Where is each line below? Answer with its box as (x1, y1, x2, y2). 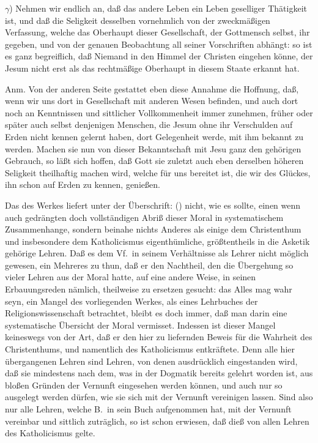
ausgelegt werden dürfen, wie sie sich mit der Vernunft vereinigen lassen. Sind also (5, 390, 313, 403)
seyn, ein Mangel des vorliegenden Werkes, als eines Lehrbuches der (5, 294, 258, 307)
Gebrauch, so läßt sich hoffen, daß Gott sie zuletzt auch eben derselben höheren (5, 154, 304, 167)
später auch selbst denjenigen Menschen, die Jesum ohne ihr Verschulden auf (5, 118, 293, 131)
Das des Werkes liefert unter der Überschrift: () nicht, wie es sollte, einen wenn (5, 198, 301, 211)
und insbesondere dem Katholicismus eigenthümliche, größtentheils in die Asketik (5, 234, 310, 247)
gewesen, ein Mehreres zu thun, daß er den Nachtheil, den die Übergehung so (5, 258, 294, 271)
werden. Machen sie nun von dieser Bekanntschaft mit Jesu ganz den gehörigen (5, 142, 301, 155)
